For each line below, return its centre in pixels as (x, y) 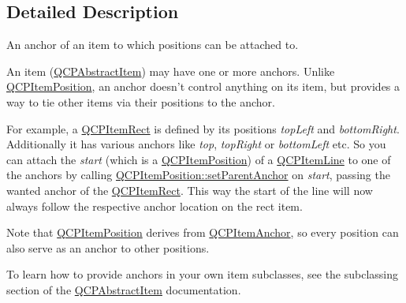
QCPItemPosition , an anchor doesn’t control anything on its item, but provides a (203, 86)
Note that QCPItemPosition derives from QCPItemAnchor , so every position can (203, 232)
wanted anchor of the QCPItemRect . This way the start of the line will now (190, 190)
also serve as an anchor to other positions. (108, 247)
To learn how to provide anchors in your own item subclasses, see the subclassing (203, 274)
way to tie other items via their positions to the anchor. (141, 101)
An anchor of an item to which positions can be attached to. (153, 45)
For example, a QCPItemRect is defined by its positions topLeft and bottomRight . (203, 128)
